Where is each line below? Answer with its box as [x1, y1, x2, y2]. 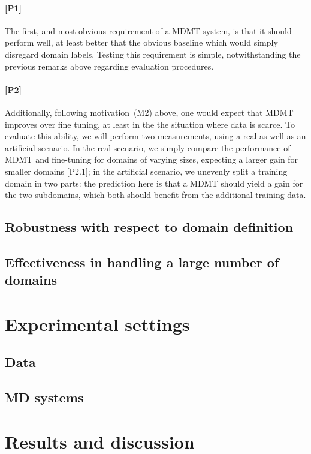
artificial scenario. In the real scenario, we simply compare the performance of [5, 141, 291, 154]
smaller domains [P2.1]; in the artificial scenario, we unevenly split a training [5, 164, 288, 177]
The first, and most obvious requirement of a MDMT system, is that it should [5, 24, 292, 37]
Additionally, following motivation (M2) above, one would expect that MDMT [5, 106, 294, 118]
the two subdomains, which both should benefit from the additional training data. [5, 188, 306, 201]
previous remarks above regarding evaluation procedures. [5, 59, 214, 72]
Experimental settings [5, 311, 190, 336]
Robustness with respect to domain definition [5, 218, 294, 236]
